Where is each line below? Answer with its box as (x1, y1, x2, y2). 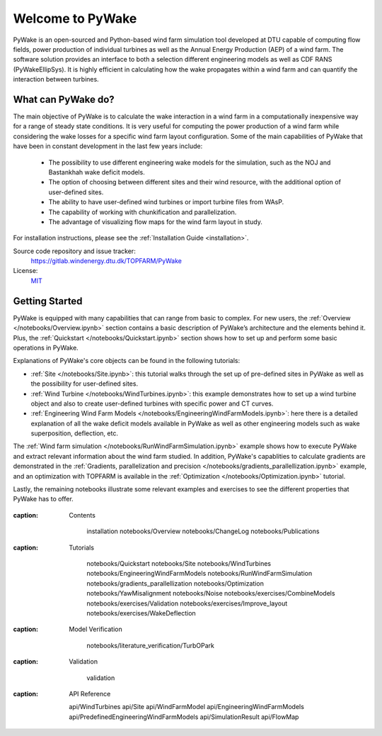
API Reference (69, 689, 111, 698)
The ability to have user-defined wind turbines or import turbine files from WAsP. (48, 198, 284, 206)
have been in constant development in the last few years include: (13, 142, 203, 150)
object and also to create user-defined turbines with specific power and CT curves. (30, 399, 274, 408)
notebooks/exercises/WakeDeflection (86, 608, 196, 617)
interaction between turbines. (13, 75, 99, 84)
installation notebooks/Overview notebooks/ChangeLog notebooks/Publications (86, 527, 320, 535)
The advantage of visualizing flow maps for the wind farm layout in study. (48, 217, 263, 226)
